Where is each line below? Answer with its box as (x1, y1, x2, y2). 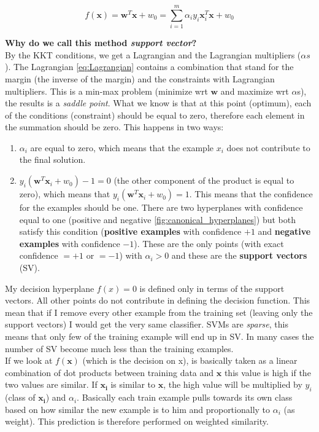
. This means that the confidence (189, 187, 313, 200)
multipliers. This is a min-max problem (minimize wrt (5, 84, 208, 97)
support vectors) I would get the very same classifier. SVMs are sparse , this (5, 318, 288, 331)
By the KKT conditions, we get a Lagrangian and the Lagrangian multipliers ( (5, 48, 301, 61)
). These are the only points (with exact (134, 237, 284, 249)
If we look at (5, 354, 53, 367)
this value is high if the (224, 366, 311, 379)
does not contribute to (226, 141, 310, 154)
